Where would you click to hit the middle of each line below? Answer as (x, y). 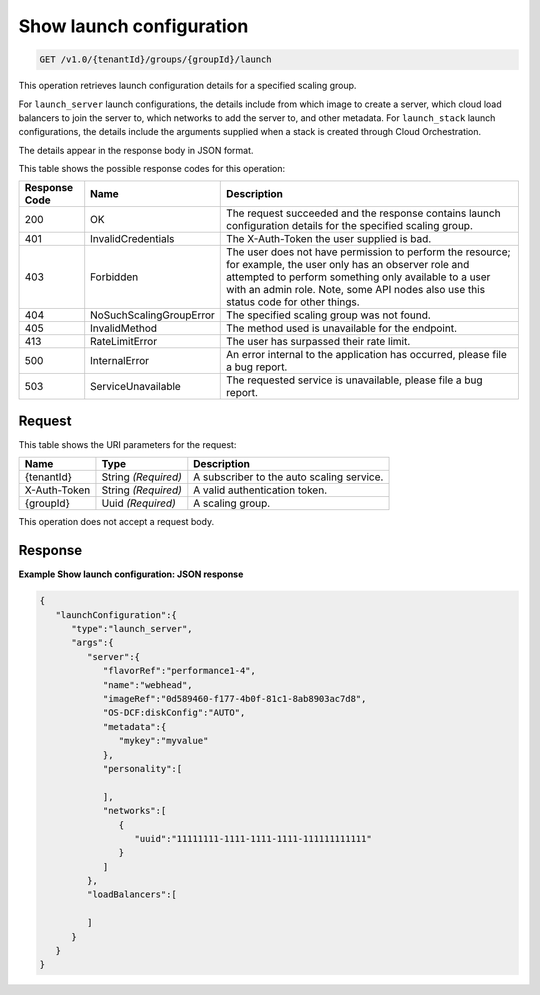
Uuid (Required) (139, 503)
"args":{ (92, 643)
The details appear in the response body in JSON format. (136, 150)
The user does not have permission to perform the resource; (368, 252)
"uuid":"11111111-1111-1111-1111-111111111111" (253, 838)
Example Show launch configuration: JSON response (131, 574)
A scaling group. (232, 503)
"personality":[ (142, 768)
